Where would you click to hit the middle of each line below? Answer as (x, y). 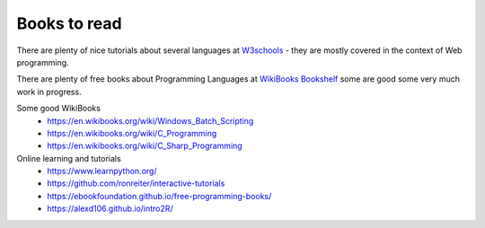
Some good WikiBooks (58, 109)
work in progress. (49, 92)
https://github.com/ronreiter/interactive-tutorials (136, 183)
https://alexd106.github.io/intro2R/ (110, 209)
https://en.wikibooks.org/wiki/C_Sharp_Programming (145, 146)
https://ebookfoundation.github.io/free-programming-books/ (159, 196)
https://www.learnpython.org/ (102, 171)
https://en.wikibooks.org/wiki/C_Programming (132, 133)
